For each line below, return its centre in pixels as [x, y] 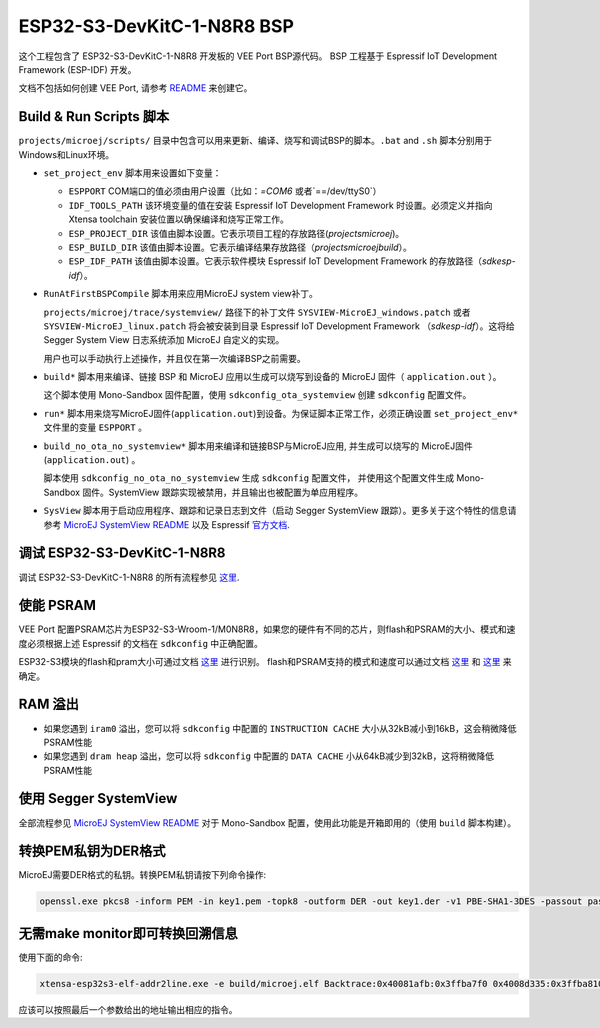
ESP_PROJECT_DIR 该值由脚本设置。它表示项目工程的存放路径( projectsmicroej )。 [236, 233]
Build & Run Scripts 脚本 [94, 116]
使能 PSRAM [57, 605]
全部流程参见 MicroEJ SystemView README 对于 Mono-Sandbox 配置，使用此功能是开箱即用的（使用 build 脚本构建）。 [267, 822]
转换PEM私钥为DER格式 [92, 851]
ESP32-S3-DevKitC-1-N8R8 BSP [156, 26]
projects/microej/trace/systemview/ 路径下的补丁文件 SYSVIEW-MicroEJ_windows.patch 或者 [257, 312]
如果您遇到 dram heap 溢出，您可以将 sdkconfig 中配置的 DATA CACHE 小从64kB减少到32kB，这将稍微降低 [269, 756]
